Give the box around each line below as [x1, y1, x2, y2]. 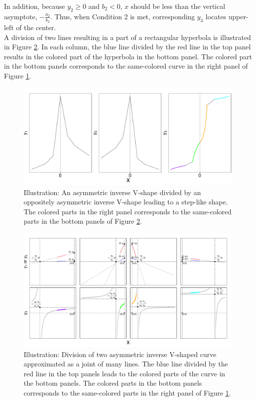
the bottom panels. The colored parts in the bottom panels [24, 378, 202, 388]
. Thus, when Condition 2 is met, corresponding [50, 11, 195, 21]
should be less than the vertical [131, 1, 225, 11]
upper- [228, 11, 249, 21]
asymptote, [4, 11, 37, 21]
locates [205, 11, 226, 21]
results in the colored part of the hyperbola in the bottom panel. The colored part [4, 51, 252, 61]
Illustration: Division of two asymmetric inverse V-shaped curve [24, 349, 217, 359]
